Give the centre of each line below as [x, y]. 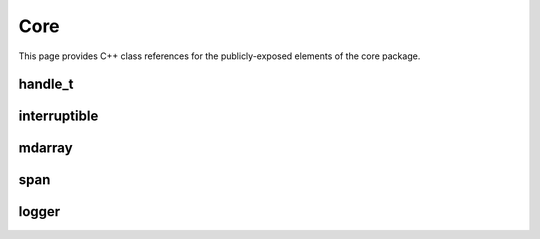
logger [39, 211]
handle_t [46, 84]
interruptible [58, 116]
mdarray [46, 148]
